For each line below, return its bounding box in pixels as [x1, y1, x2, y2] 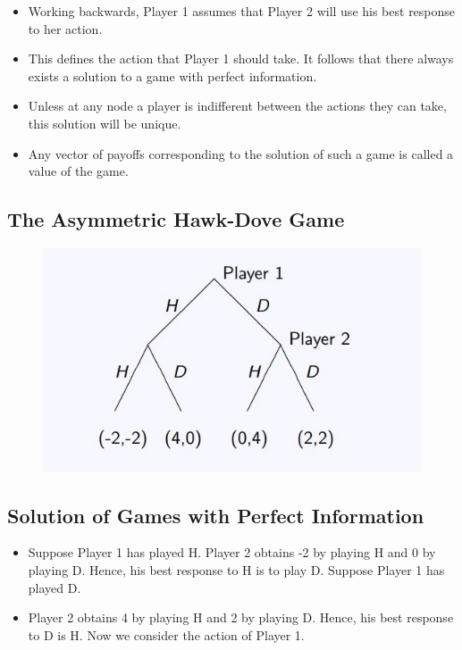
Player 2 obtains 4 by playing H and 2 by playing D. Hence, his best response [28, 608, 454, 627]
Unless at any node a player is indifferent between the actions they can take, [28, 96, 447, 115]
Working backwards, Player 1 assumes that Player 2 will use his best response [28, 2, 456, 20]
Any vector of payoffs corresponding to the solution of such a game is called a [28, 144, 454, 162]
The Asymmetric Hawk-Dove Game [7, 205, 345, 233]
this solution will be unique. [28, 113, 181, 132]
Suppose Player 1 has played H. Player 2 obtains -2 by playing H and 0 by [28, 543, 436, 562]
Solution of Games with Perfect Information [7, 501, 424, 529]
